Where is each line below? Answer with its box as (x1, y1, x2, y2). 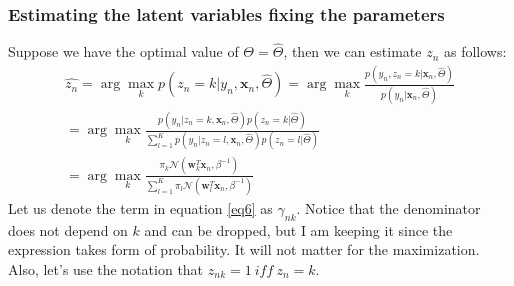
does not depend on (8, 219, 128, 240)
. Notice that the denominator (296, 198, 481, 218)
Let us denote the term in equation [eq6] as (8, 198, 273, 218)
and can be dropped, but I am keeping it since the (144, 219, 453, 240)
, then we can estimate (283, 41, 422, 62)
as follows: (443, 41, 507, 62)
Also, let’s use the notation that (8, 258, 204, 279)
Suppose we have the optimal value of (8, 41, 239, 62)
